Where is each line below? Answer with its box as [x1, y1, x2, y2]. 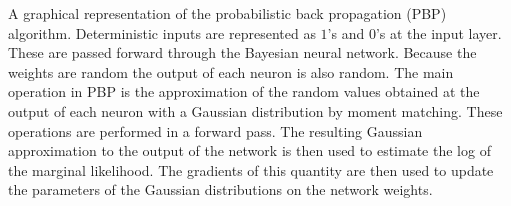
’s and [327, 22, 365, 43]
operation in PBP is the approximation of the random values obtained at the [8, 81, 480, 102]
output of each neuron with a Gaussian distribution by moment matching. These [8, 100, 503, 121]
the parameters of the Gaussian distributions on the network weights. [8, 179, 433, 200]
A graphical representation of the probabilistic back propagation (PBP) [8, 3, 447, 23]
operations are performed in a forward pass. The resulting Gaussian [8, 120, 423, 141]
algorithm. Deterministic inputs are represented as [8, 22, 316, 43]
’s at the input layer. [375, 22, 502, 43]
